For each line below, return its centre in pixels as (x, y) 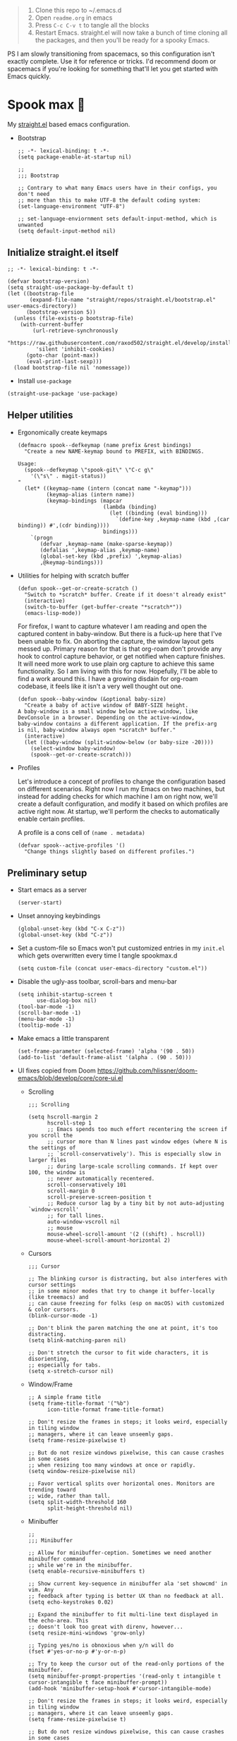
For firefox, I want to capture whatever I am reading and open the (112, 626)
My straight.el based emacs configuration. (69, 124)
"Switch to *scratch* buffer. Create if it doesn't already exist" (126, 594)
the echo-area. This (58, 1621)
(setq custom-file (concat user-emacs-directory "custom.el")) (113, 969)
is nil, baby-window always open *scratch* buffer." (97, 730)
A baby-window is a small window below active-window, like (108, 711)
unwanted (30, 225)
